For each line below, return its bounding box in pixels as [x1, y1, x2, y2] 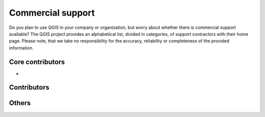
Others [9, 99, 31, 107]
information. [9, 45, 34, 51]
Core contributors [9, 58, 65, 66]
